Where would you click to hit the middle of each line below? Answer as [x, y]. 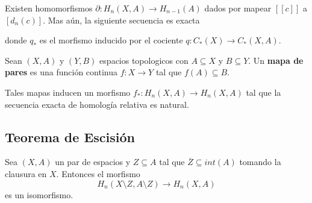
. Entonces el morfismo [98, 173]
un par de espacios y [93, 162]
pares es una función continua [61, 72]
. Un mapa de [276, 60]
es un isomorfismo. [39, 194]
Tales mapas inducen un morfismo [68, 92]
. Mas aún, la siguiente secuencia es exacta [121, 20]
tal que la [264, 92]
